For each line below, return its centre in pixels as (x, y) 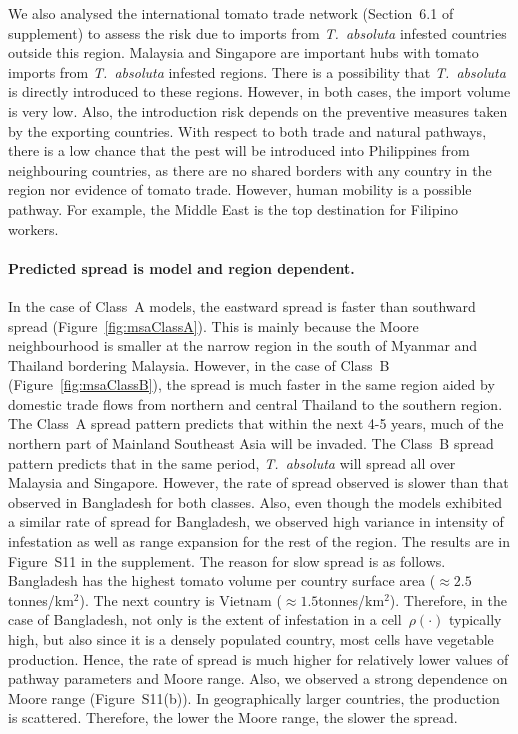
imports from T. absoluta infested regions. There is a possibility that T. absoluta (257, 71)
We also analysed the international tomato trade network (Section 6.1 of (231, 13)
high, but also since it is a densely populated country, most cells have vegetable (251, 639)
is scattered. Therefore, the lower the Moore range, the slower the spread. (233, 717)
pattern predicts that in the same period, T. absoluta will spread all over (232, 462)
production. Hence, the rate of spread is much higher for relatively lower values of (258, 658)
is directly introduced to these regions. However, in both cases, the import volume (259, 91)
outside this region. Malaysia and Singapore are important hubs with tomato (243, 52)
